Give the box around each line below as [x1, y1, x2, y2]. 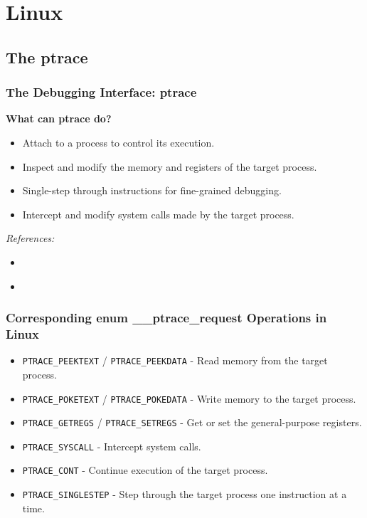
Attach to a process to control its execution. [22, 134, 215, 149]
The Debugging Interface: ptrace [6, 83, 197, 101]
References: [6, 231, 55, 245]
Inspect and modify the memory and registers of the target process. [22, 159, 317, 174]
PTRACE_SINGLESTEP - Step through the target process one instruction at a [22, 487, 347, 502]
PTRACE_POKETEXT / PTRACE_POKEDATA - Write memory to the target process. [22, 391, 356, 406]
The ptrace [6, 46, 88, 68]
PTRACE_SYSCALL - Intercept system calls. [22, 438, 201, 453]
